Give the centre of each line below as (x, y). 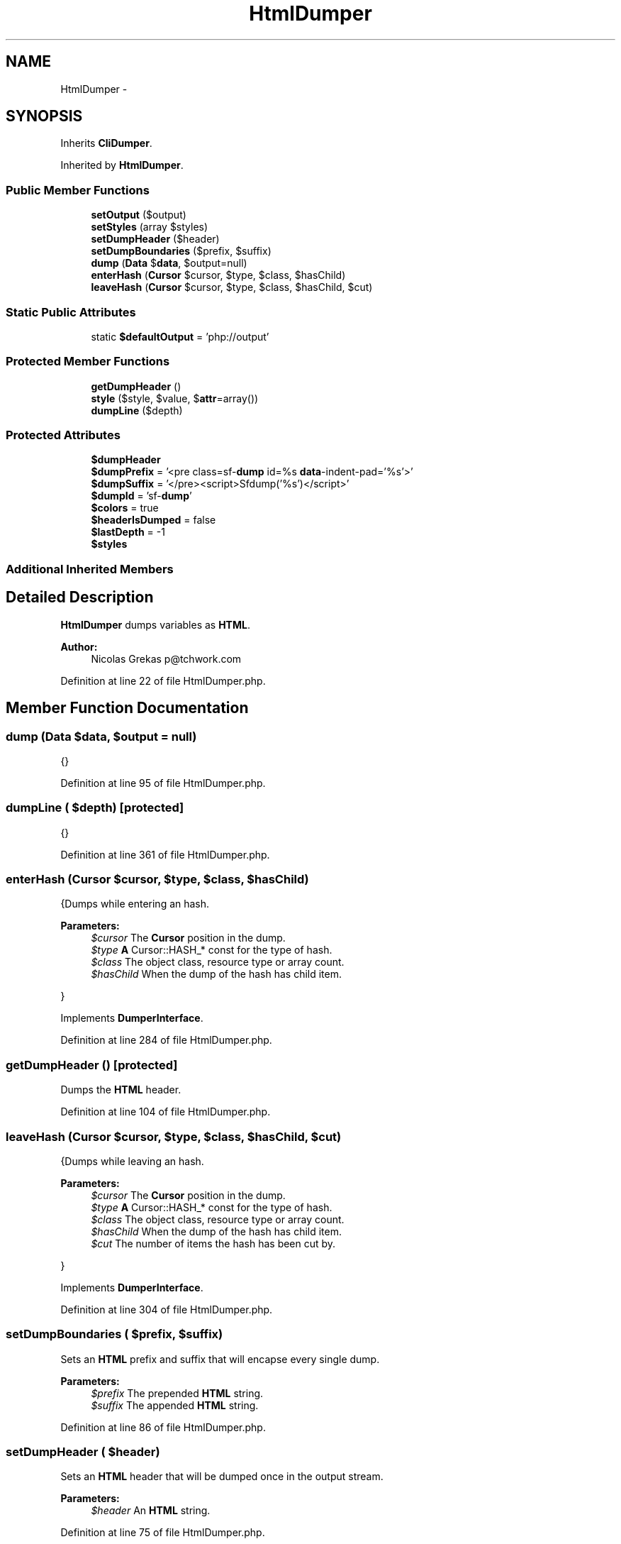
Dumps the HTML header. (121, 1090)
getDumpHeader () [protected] (92, 1065)
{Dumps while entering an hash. (135, 904)
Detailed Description (80, 597)
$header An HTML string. (151, 1511)
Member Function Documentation (127, 708)
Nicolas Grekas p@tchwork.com (166, 658)
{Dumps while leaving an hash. (132, 1161)
